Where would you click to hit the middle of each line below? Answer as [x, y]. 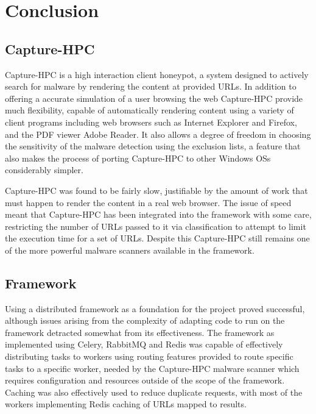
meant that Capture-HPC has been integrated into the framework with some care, [158, 214]
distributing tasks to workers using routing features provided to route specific [149, 356]
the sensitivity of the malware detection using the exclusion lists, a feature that [153, 146]
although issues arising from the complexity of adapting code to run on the [145, 320]
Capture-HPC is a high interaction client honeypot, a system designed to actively [157, 74]
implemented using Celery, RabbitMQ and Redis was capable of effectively [144, 344]
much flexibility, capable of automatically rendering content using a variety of [149, 110]
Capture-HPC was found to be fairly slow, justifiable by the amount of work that [156, 190]
